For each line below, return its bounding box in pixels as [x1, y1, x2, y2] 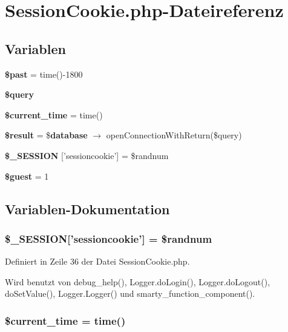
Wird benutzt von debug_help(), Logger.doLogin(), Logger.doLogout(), [5, 275, 270, 288]
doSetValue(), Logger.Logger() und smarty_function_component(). [5, 287, 255, 300]
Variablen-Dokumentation [5, 199, 170, 218]
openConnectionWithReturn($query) [106, 129, 242, 141]
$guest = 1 [5, 169, 49, 182]
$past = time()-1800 [5, 67, 83, 80]
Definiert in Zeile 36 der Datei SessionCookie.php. [5, 255, 190, 268]
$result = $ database [5, 129, 88, 141]
